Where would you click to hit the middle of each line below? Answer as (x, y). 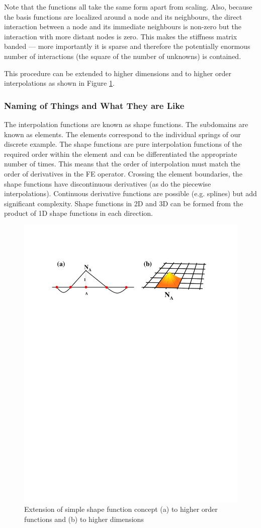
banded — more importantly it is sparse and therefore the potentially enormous (127, 46)
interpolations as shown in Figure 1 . (59, 83)
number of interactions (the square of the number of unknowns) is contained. (123, 56)
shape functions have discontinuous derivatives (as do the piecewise (108, 183)
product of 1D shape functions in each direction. (79, 213)
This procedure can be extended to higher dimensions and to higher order (118, 73)
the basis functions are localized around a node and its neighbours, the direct (123, 16)
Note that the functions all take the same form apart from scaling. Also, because (128, 7)
